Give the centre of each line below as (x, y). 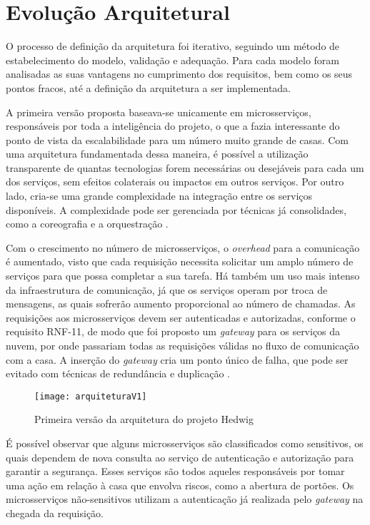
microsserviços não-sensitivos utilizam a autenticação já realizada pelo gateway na (185, 499)
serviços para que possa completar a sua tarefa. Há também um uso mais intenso (183, 276)
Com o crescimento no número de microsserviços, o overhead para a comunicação (183, 247)
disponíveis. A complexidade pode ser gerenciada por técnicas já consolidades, (176, 209)
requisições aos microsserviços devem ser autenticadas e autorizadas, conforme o (181, 317)
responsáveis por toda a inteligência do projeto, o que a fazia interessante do (173, 126)
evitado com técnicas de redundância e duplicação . (118, 373)
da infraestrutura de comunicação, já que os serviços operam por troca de (167, 289)
